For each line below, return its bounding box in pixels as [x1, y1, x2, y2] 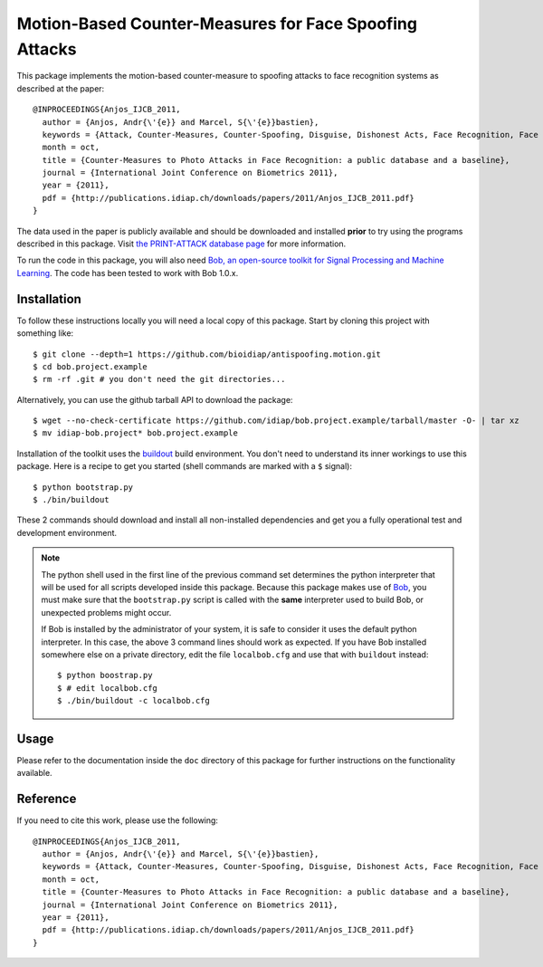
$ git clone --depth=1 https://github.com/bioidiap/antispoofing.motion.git [33, 349, 382, 359]
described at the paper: [16, 82, 105, 94]
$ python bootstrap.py [33, 482, 134, 493]
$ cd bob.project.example [33, 361, 148, 371]
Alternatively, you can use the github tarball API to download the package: [16, 394, 293, 405]
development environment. [16, 527, 118, 538]
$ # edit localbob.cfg [57, 683, 158, 693]
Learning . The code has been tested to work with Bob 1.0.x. [16, 267, 239, 278]
